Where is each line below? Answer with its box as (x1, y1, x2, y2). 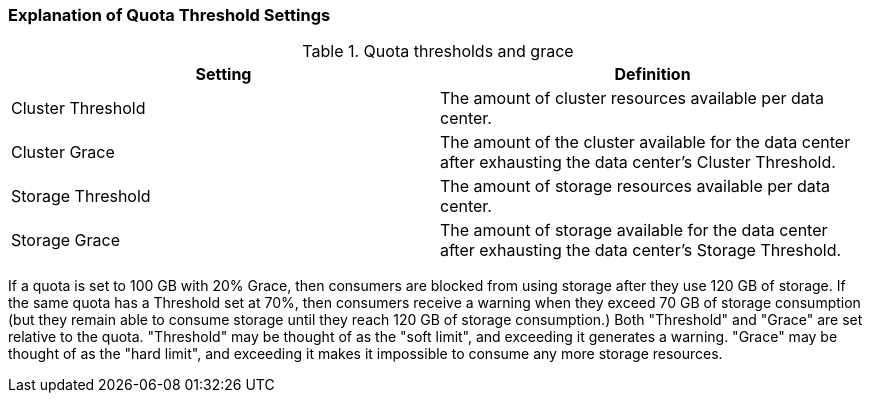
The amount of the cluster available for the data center (440, 132, 851, 153)
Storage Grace (11, 230, 120, 251)
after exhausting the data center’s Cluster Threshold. (440, 152, 836, 173)
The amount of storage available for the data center (440, 220, 828, 241)
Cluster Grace (11, 142, 115, 163)
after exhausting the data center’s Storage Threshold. (440, 240, 842, 261)
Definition (614, 64, 691, 85)
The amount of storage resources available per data (440, 176, 831, 197)
